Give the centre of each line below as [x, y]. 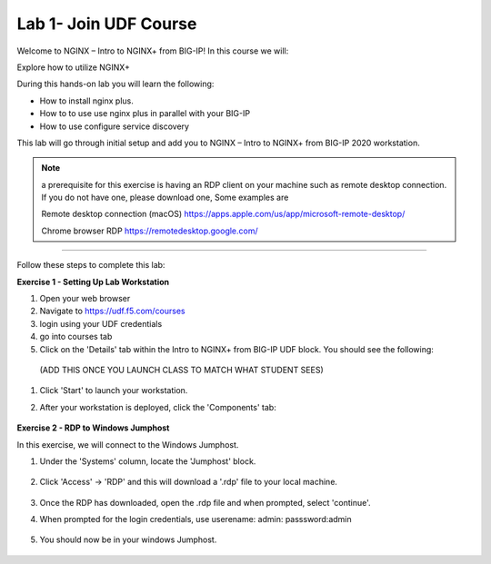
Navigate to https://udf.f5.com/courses [112, 311]
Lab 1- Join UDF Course [107, 24]
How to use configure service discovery [115, 126]
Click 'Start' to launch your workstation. [114, 391]
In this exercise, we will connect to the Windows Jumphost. [128, 444]
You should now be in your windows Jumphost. [128, 539]
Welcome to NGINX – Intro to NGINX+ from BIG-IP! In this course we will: [153, 51]
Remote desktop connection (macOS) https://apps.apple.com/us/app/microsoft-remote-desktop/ [223, 214]
